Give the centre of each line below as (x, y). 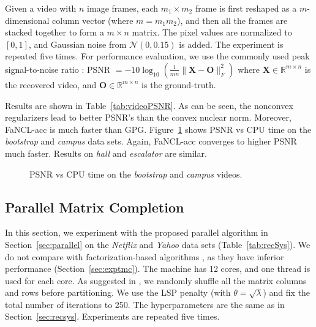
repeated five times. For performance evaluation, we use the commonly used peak (157, 56)
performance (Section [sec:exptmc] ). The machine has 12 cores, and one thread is (158, 269)
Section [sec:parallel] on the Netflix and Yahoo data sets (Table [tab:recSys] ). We (158, 244)
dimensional (27, 20)
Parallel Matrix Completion (95, 207)
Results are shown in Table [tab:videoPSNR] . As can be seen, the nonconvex (149, 105)
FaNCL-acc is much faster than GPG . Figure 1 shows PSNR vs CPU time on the (158, 129)
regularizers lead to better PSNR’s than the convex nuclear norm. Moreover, (148, 117)
